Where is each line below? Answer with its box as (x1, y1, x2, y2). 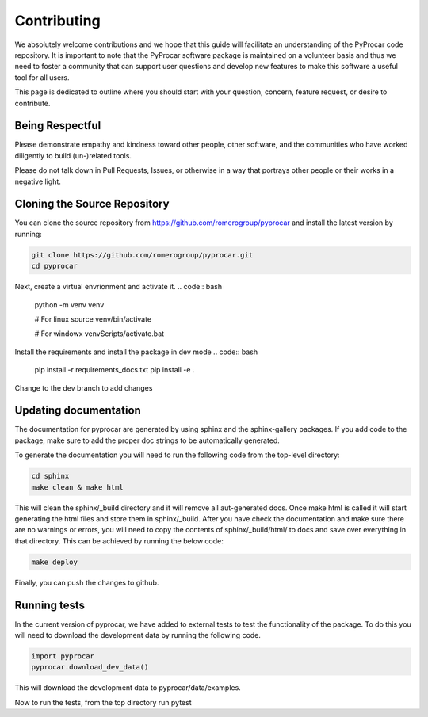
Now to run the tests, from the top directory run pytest (14, 697, 192, 707)
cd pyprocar (31, 261, 78, 271)
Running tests (14, 598, 86, 612)
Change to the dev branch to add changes (14, 383, 153, 392)
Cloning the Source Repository (14, 197, 170, 211)
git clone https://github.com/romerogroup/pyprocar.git (31, 250, 254, 259)
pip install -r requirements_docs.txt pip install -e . (34, 365, 195, 375)
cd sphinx (31, 471, 70, 481)
